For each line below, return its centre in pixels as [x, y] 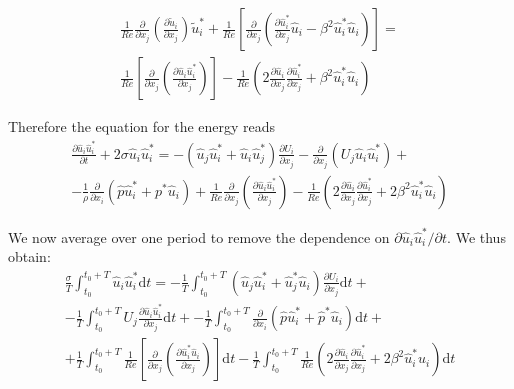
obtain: [29, 256]
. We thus [476, 236]
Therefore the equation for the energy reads [142, 126]
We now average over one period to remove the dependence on [199, 236]
